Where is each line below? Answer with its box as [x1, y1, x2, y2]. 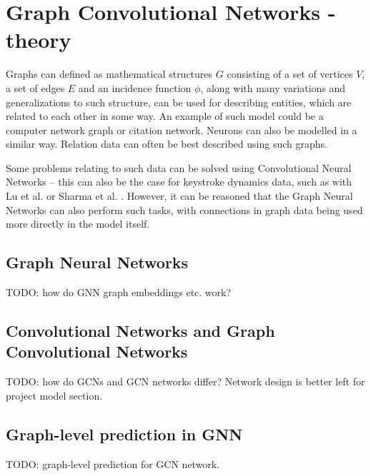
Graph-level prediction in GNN [6, 422, 243, 445]
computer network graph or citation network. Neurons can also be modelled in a [6, 122, 357, 137]
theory [6, 25, 71, 54]
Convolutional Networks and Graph [6, 320, 275, 342]
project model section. [6, 388, 103, 402]
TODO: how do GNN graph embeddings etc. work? [6, 285, 232, 300]
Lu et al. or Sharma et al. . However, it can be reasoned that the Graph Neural [6, 188, 353, 203]
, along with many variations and [200, 80, 346, 95]
